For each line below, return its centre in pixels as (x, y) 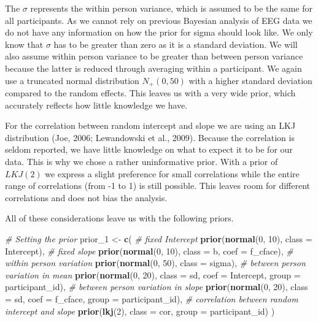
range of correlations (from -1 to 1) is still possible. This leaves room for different (157, 186)
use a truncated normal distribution (72, 80)
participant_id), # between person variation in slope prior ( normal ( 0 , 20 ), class (157, 287)
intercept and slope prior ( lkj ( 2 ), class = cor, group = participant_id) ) (140, 311)
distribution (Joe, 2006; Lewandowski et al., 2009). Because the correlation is (150, 137)
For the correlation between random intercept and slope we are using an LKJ (150, 125)
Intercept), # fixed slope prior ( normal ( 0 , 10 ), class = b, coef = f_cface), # (149, 251)
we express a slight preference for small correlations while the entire (172, 173)
